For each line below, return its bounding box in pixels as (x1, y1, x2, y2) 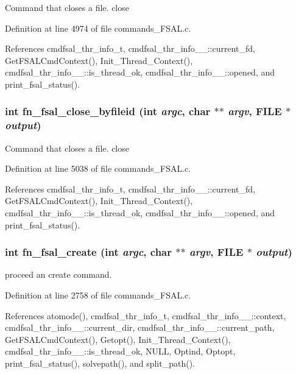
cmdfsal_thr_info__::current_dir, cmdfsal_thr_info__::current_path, (5, 321, 275, 334)
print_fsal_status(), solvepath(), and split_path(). (5, 357, 195, 370)
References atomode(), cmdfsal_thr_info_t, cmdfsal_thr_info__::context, (5, 309, 286, 322)
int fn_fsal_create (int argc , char (5, 244, 172, 259)
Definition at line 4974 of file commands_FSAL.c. (5, 21, 191, 34)
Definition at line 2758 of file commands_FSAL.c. (5, 289, 191, 302)
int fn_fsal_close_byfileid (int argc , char (5, 104, 211, 119)
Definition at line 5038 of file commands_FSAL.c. (5, 162, 191, 175)
